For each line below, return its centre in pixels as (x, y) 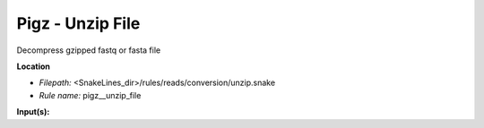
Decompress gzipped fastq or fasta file (89, 50)
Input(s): (33, 112)
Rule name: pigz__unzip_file (90, 95)
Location (34, 66)
